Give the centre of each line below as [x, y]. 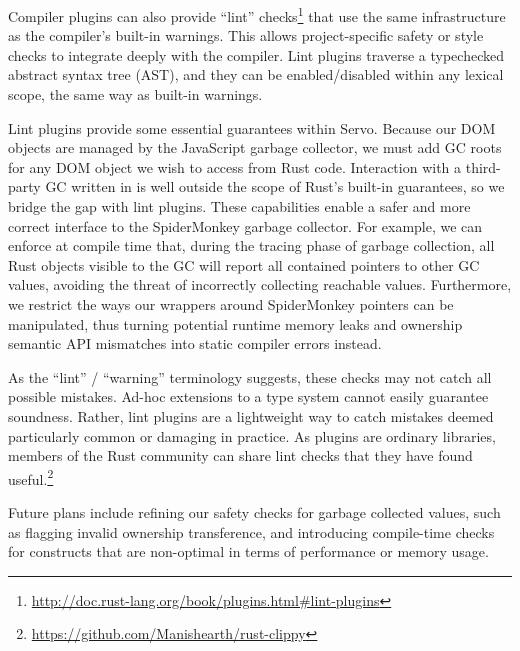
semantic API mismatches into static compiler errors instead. [195, 343]
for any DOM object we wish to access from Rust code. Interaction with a [235, 166]
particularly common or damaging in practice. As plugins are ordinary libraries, [252, 435]
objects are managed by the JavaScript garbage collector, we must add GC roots [255, 147]
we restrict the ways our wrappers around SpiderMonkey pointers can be [231, 303]
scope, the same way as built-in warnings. [135, 94]
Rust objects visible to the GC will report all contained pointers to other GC [244, 264]
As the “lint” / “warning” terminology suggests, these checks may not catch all [250, 376]
